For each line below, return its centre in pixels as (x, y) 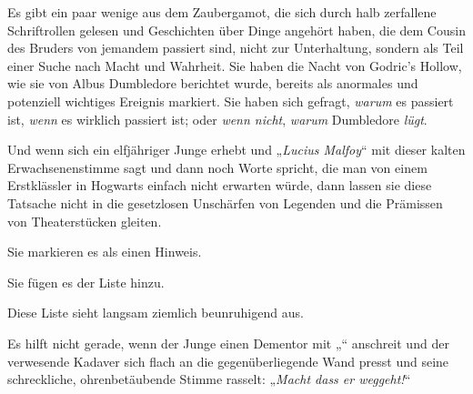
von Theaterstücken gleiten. (85, 221)
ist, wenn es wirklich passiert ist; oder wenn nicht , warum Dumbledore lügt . (217, 119)
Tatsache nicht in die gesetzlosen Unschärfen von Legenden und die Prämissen (225, 202)
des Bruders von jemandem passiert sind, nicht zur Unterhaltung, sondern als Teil (236, 48)
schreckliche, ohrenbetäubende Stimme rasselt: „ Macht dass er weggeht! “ (209, 379)
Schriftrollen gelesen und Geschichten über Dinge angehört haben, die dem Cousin (236, 30)
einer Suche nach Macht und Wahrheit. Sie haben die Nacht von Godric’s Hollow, (235, 65)
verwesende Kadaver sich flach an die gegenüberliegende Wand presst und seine (228, 361)
